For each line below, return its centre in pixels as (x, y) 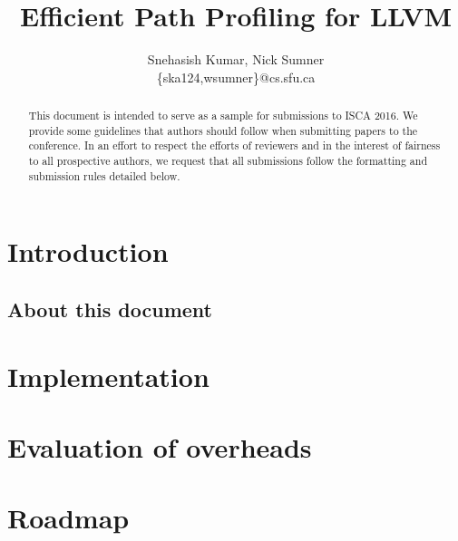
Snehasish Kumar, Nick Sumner (236, 59)
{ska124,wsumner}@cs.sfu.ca (236, 77)
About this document (110, 309)
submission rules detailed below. (104, 175)
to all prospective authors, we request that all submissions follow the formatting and (228, 161)
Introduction (88, 251)
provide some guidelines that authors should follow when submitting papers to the (223, 130)
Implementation (108, 376)
